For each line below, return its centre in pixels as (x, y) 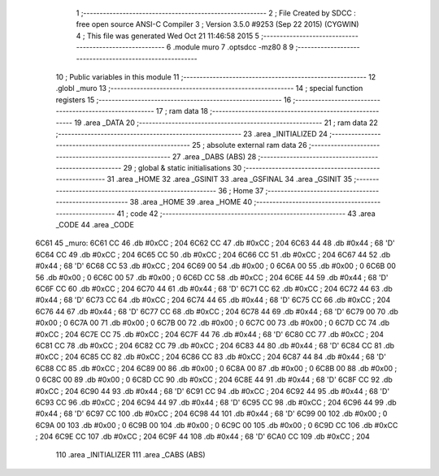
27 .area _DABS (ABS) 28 (214, 156)
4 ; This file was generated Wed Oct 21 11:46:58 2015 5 (168, 36)
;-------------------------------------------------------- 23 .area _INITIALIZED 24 (192, 133)
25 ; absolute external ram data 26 (250, 145)
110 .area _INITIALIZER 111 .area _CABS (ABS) (130, 455)
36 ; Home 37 (241, 190)
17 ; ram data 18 (182, 111)
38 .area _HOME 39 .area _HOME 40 (191, 202)
